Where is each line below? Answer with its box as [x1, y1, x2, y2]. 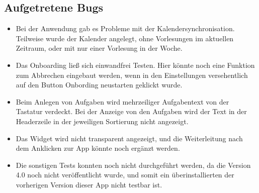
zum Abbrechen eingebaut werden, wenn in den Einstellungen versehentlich [16, 69, 248, 80]
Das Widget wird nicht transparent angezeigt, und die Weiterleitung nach [16, 133, 243, 143]
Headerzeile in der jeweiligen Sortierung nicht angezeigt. [16, 116, 189, 126]
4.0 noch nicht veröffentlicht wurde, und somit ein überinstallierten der [16, 169, 234, 180]
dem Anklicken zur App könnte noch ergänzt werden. [16, 143, 180, 153]
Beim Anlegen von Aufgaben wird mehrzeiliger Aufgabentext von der [16, 96, 229, 107]
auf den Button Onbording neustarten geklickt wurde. [16, 79, 183, 90]
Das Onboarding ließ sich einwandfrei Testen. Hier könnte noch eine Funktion [16, 59, 255, 70]
